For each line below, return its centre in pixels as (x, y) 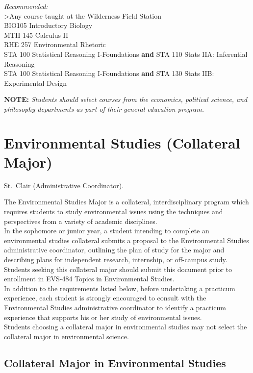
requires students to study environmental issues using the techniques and (114, 211)
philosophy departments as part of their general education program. (104, 109)
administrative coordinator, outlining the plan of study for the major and (114, 250)
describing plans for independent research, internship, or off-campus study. (116, 259)
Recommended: (26, 6)
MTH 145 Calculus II (36, 35)
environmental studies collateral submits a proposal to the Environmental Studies (126, 240)
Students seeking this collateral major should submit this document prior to (118, 269)
